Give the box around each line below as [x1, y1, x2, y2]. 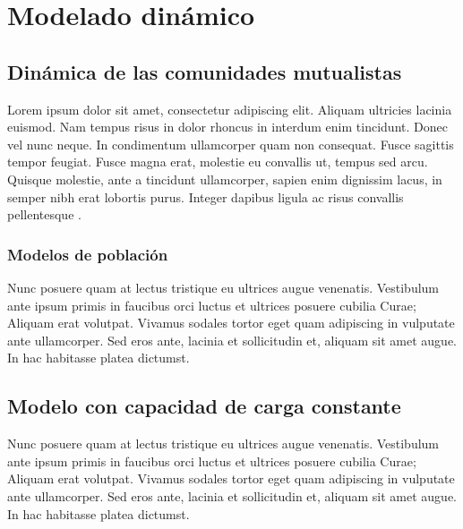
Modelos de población [7, 243, 168, 265]
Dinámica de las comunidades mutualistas [7, 57, 402, 85]
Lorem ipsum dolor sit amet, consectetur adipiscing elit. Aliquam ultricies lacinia [7, 99, 452, 118]
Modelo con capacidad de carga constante [7, 392, 401, 420]
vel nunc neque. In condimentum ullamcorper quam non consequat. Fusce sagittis [7, 134, 454, 153]
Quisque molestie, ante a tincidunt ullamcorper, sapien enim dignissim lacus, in [7, 169, 442, 188]
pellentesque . [7, 205, 81, 224]
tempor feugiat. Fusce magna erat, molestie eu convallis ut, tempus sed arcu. [7, 152, 428, 171]
